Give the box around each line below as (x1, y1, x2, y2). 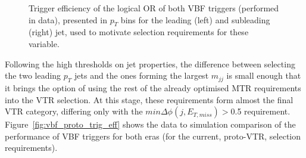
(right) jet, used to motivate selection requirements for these (29, 26, 249, 38)
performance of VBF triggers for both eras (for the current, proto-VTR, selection (5, 129, 301, 142)
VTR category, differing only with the (5, 105, 143, 117)
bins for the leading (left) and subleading (120, 13, 270, 26)
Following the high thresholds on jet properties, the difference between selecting (5, 57, 295, 70)
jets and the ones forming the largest (74, 69, 209, 82)
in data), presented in (29, 13, 107, 26)
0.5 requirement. (230, 105, 291, 117)
